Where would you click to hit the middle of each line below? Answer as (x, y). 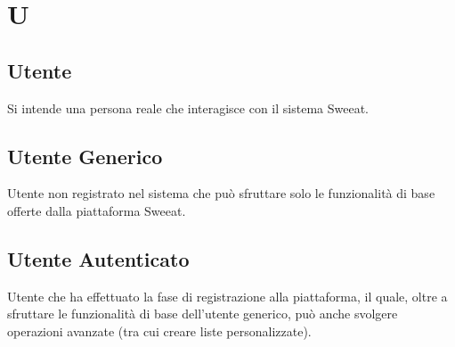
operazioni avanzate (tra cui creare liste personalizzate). (159, 330)
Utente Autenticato (98, 258)
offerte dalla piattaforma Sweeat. (97, 210)
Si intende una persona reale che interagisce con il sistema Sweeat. (188, 107)
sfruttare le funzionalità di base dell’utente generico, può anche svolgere (203, 314)
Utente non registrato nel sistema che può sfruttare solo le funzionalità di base (221, 193)
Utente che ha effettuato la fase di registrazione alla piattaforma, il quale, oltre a (227, 296)
